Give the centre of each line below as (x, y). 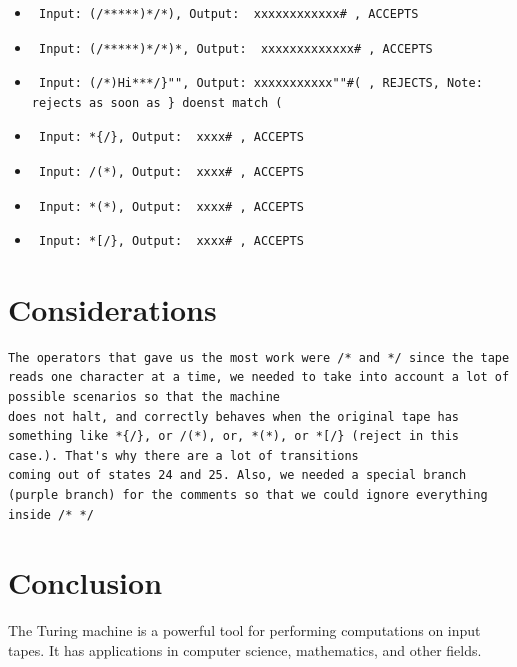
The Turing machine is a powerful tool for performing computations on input (244, 630)
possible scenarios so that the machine (144, 397)
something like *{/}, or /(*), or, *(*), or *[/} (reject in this (234, 436)
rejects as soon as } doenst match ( (157, 102)
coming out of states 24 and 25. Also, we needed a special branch (237, 475)
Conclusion (85, 582)
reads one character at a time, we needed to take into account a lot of (259, 377)
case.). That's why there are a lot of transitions (183, 455)
